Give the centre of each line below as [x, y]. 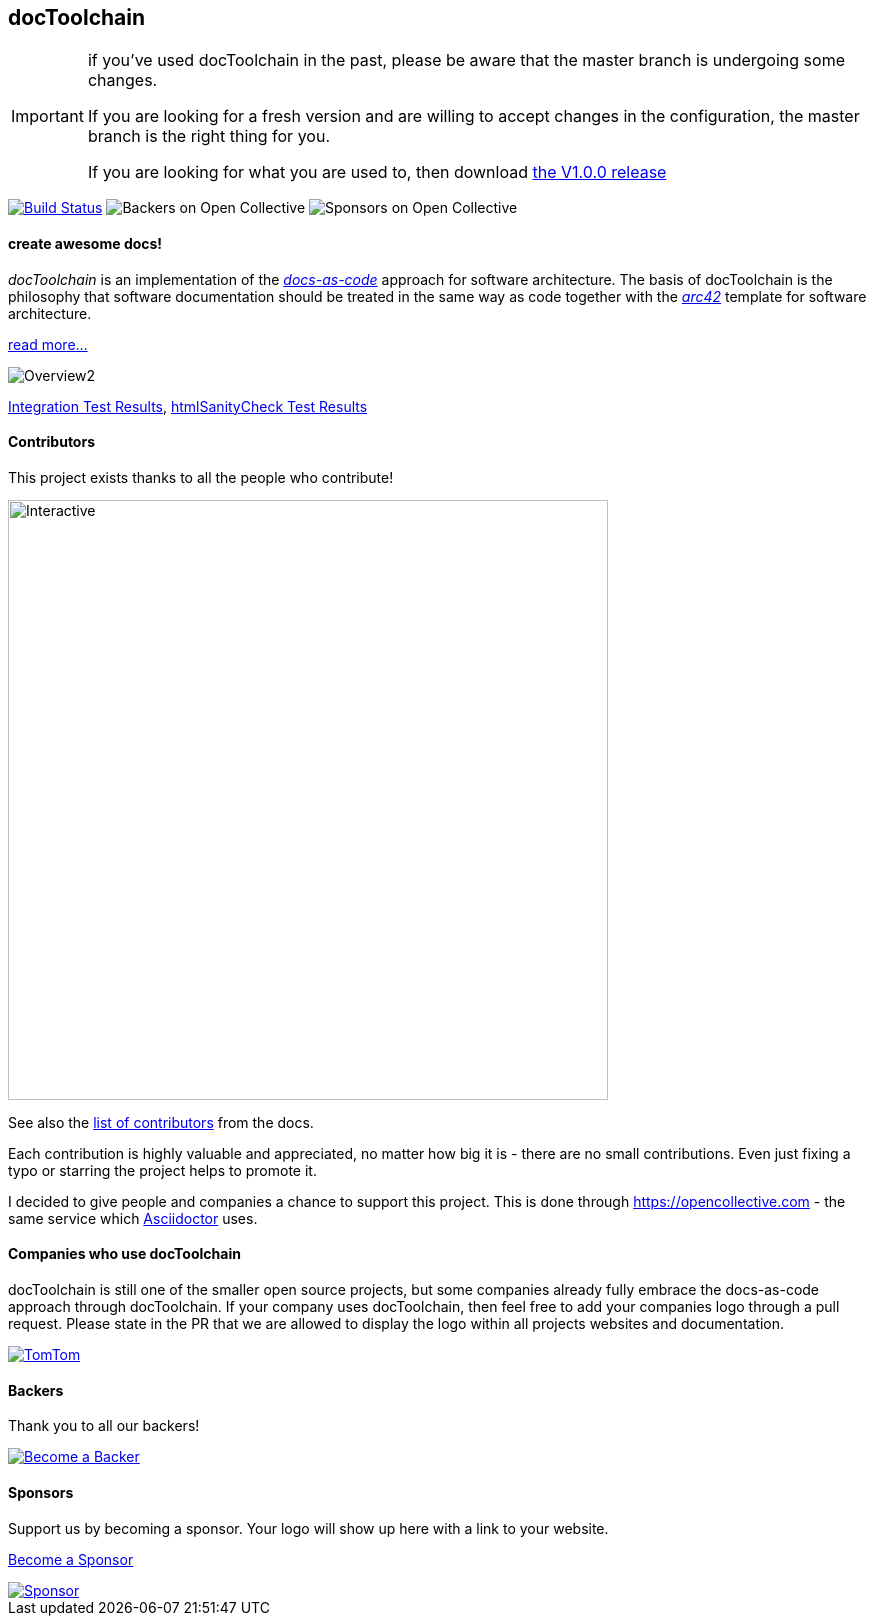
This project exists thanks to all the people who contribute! [201, 477]
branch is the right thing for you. [208, 136]
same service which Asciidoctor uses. [133, 1218]
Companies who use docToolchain [124, 1254]
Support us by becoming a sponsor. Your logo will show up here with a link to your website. [308, 1528]
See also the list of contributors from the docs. [161, 1122]
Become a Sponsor [71, 1559]
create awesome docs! [85, 244]
